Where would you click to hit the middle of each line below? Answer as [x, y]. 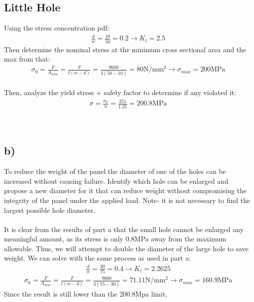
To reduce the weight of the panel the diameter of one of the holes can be [115, 171]
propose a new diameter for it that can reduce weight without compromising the [125, 190]
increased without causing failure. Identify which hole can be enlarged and [116, 181]
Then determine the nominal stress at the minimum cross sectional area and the [125, 49]
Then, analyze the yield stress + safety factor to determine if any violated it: [120, 92]
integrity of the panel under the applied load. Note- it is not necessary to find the [127, 200]
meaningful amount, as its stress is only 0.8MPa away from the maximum [115, 239]
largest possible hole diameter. [50, 210]
